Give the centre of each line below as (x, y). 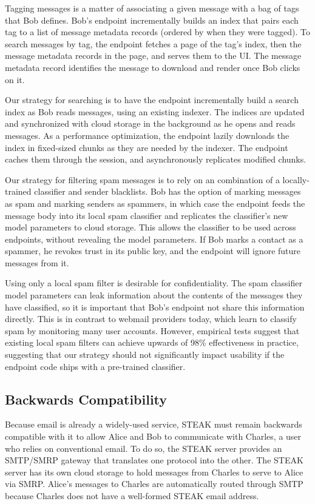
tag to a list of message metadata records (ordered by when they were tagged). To (157, 32)
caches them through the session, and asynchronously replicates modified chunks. (156, 159)
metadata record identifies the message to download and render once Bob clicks (153, 67)
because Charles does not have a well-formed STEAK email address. (132, 495)
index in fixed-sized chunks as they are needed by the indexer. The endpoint (147, 147)
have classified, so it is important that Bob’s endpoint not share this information (155, 307)
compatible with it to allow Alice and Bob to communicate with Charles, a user (153, 436)
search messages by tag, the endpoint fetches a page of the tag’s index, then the (153, 43)
